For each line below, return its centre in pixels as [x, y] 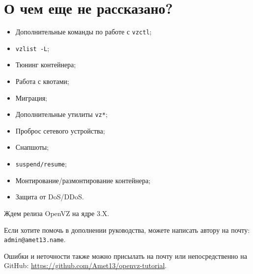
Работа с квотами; [42, 81]
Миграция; [31, 97]
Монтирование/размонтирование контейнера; [83, 180]
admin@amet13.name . [35, 239]
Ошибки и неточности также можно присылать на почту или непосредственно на [126, 256]
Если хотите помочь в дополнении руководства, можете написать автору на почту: [127, 230]
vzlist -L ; [32, 48]
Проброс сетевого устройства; [60, 130]
